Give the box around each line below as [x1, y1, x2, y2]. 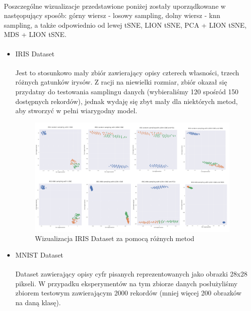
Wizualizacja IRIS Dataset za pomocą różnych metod [35, 233, 195, 243]
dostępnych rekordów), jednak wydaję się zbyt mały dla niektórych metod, [15, 96, 238, 106]
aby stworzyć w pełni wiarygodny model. [15, 105, 138, 116]
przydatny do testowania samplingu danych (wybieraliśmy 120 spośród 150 [15, 86, 239, 96]
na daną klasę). [15, 297, 61, 307]
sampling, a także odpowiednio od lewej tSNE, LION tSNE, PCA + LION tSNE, [4, 19, 247, 30]
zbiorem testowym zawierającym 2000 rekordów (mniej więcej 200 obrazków [15, 288, 242, 298]
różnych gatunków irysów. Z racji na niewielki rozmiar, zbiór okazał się [15, 77, 227, 87]
